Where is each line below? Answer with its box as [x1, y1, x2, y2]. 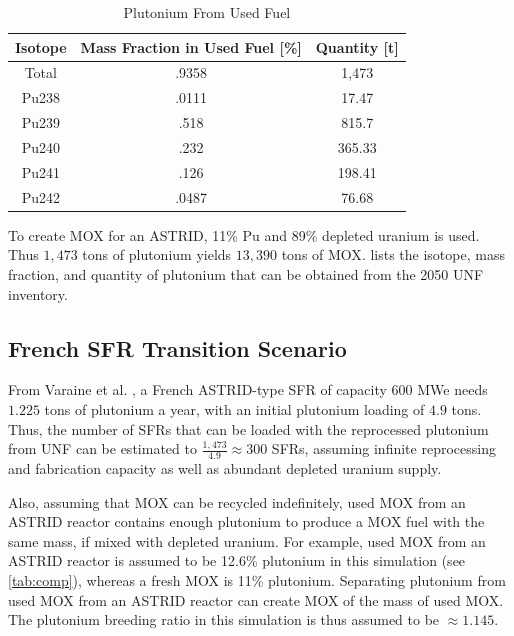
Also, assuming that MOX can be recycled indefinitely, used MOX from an [8, 491, 466, 512]
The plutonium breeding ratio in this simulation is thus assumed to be [8, 609, 440, 630]
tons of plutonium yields [82, 244, 232, 265]
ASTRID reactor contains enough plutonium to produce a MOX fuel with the [8, 511, 485, 532]
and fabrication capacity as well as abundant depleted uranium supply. [8, 457, 442, 478]
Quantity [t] [315, 36, 399, 57]
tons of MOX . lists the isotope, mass [281, 244, 505, 265]
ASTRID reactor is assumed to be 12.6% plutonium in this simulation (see [8, 550, 466, 571]
